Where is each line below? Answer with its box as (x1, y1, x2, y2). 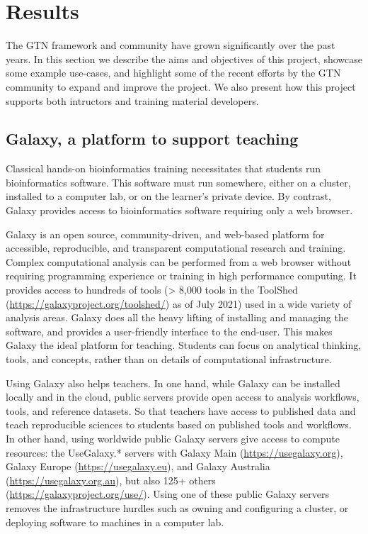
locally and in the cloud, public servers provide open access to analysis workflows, (6, 389, 360, 404)
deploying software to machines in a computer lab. (6, 514, 224, 529)
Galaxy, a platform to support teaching (6, 128, 299, 150)
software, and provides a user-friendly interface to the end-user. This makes (6, 323, 333, 338)
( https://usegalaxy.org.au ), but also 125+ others (6, 472, 216, 487)
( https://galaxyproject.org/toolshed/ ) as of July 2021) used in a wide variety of (6, 296, 352, 311)
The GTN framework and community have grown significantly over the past (6, 38, 335, 52)
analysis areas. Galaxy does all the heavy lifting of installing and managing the (6, 310, 348, 325)
